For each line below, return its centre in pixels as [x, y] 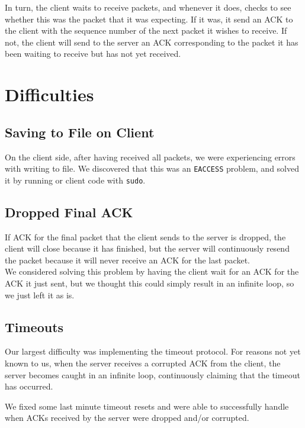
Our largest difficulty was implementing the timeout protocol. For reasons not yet [153, 351]
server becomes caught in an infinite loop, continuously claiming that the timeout [152, 374]
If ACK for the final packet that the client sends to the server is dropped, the [145, 236]
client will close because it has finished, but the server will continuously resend [147, 248]
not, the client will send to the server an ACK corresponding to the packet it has [152, 42]
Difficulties [49, 94]
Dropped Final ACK [69, 212]
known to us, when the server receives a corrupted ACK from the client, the [143, 363]
